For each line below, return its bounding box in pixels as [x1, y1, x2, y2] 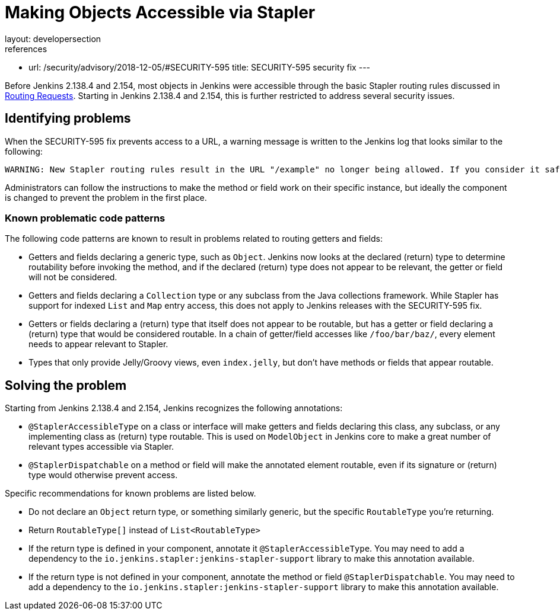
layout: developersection [5, 33, 101, 44]
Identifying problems [5, 111, 131, 126]
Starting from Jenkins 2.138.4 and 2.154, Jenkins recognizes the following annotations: [5, 403, 343, 414]
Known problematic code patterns [5, 212, 166, 224]
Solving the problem [5, 377, 127, 393]
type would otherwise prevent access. [28, 470, 178, 481]
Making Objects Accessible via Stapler [5, 2, 316, 23]
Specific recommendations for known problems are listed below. [5, 488, 256, 499]
